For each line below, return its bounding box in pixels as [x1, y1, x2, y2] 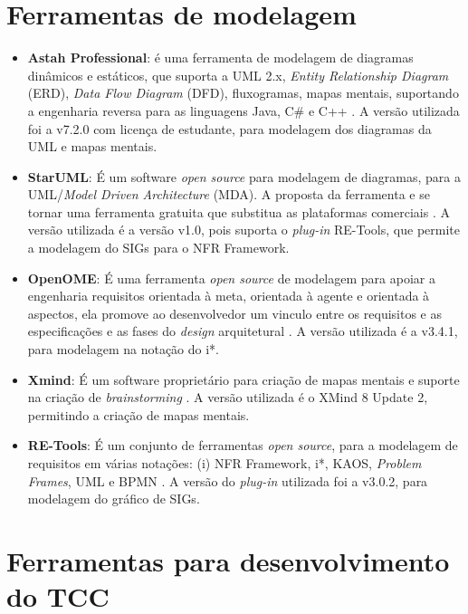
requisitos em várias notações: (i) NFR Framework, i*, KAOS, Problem [27, 454, 422, 472]
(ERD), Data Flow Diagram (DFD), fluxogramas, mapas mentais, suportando [27, 83, 459, 102]
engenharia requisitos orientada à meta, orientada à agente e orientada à [27, 286, 430, 305]
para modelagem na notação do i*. [27, 340, 220, 359]
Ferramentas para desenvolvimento [6, 542, 450, 579]
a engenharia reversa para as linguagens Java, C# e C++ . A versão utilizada [27, 101, 460, 120]
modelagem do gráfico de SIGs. [27, 489, 200, 508]
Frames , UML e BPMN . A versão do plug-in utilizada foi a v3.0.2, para [27, 471, 428, 490]
